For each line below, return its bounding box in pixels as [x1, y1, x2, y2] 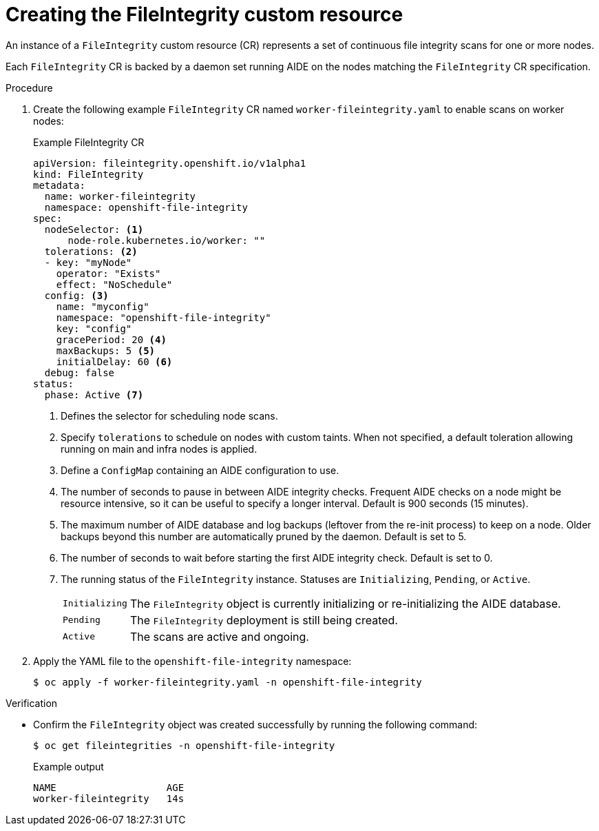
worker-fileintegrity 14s [33, 792, 185, 804]
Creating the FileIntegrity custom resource [6, 3, 403, 26]
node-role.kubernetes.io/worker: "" [67, 234, 266, 246]
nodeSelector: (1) [44, 223, 144, 235]
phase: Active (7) [44, 389, 144, 400]
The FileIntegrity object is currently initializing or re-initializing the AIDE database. [129, 596, 561, 611]
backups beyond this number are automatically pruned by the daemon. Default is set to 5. [61, 530, 467, 542]
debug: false [44, 367, 115, 378]
